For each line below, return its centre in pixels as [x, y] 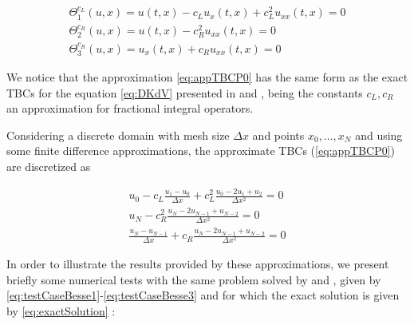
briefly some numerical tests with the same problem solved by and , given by [194, 279]
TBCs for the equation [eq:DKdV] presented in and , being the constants [185, 92]
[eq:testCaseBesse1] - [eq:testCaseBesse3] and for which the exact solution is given [203, 295]
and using [379, 135]
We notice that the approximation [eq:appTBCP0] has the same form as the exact [207, 77]
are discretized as [49, 166]
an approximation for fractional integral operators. [130, 108]
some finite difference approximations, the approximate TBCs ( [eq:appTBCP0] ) [201, 151]
